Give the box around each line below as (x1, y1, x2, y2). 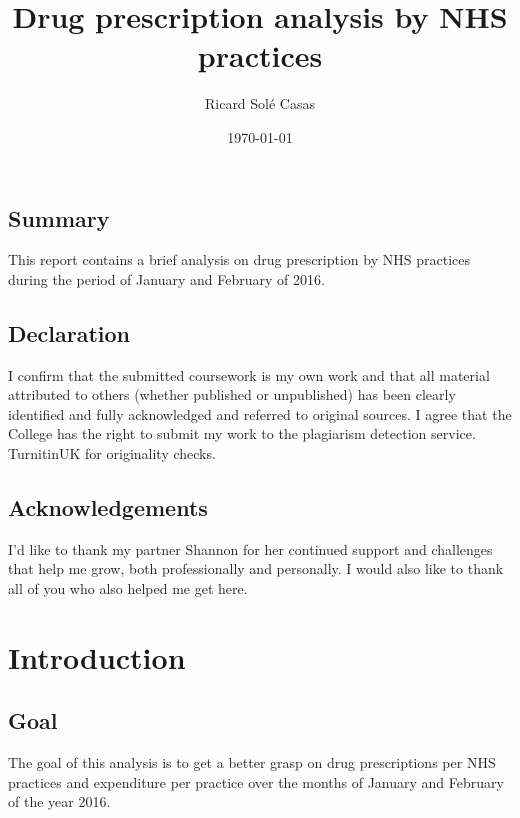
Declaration (8, 317, 131, 348)
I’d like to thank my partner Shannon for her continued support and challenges (8, 538, 493, 559)
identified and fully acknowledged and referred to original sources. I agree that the (8, 403, 512, 424)
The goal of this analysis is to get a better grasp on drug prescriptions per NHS (8, 752, 496, 773)
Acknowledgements (8, 492, 208, 523)
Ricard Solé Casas (204, 93, 316, 114)
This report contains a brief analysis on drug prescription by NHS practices (8, 249, 470, 270)
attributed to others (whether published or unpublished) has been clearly (8, 384, 456, 405)
